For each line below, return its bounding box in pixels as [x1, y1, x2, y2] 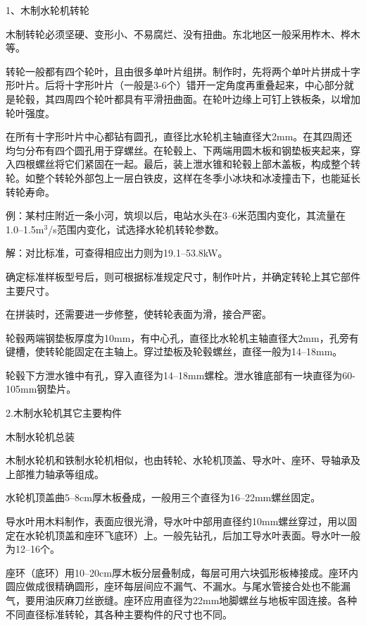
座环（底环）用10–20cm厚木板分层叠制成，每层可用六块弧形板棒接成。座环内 [6, 565, 358, 579]
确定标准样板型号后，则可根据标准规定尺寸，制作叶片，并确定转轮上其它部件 [6, 269, 360, 283]
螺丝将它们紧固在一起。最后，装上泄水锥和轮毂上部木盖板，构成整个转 [34, 156, 360, 171]
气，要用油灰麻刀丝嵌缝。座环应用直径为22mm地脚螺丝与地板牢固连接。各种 [6, 593, 358, 607]
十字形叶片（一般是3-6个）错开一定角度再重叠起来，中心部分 [64, 78, 344, 92]
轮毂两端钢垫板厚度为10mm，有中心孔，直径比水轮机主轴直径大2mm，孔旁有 [6, 330, 359, 345]
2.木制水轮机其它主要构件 [6, 405, 122, 420]
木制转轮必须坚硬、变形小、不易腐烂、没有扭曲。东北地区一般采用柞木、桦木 [6, 26, 360, 41]
